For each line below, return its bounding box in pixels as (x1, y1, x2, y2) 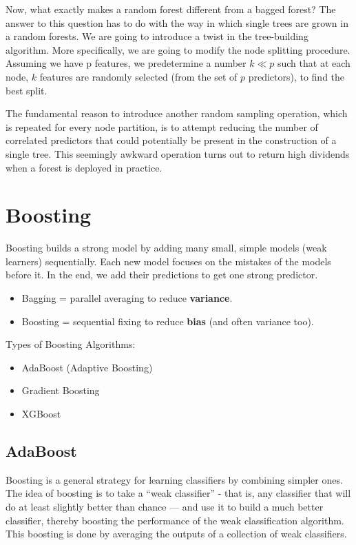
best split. (6, 83, 48, 97)
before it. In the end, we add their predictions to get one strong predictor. (6, 267, 318, 282)
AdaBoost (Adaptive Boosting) (21, 360, 153, 374)
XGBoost (21, 407, 61, 420)
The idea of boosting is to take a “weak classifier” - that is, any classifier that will (6, 486, 351, 500)
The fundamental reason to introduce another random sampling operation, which (6, 106, 348, 121)
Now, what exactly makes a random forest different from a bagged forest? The (6, 2, 336, 16)
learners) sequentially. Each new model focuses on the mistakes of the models (6, 254, 331, 268)
